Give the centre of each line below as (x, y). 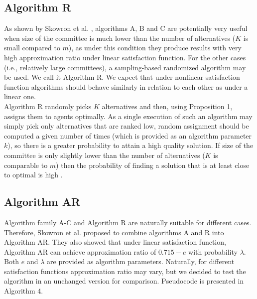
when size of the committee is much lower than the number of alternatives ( (120, 38)
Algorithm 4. (24, 291)
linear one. (20, 96)
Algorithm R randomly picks (48, 106)
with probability (213, 251)
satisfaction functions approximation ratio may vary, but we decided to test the (125, 271)
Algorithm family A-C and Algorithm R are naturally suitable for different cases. (128, 222)
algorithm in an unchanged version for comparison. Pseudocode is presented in (124, 281)
